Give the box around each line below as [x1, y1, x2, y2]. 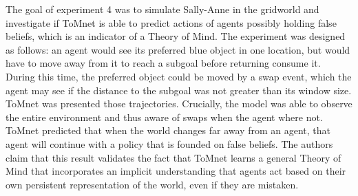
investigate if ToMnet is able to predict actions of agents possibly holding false [6, 15, 337, 30]
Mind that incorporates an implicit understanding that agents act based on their [6, 164, 346, 178]
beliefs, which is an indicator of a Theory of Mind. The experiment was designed [6, 29, 346, 43]
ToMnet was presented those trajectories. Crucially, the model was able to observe [6, 96, 352, 111]
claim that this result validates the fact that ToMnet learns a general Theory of [6, 150, 341, 164]
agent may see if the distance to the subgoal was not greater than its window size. [6, 83, 352, 97]
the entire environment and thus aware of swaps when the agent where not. [6, 109, 323, 124]
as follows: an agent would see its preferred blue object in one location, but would [6, 42, 350, 56]
